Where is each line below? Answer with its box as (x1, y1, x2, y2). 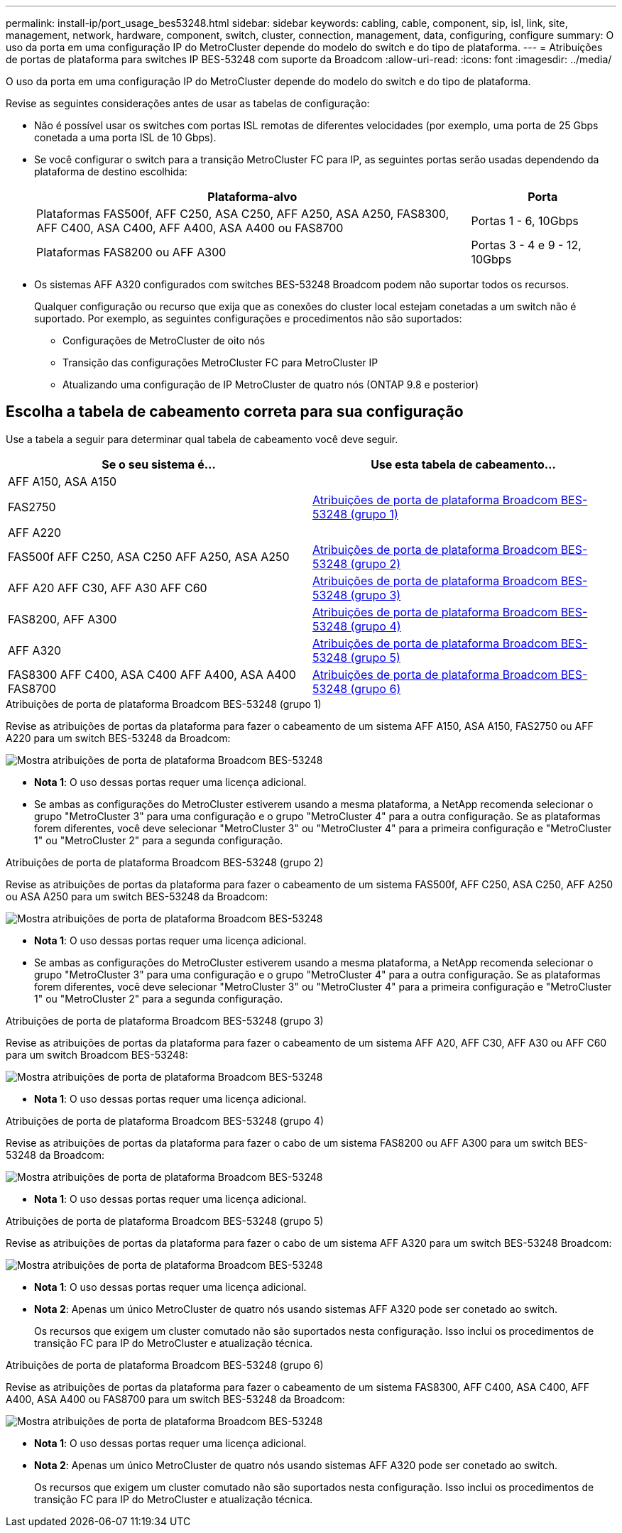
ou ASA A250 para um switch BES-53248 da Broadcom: (6, 890, 268, 902)
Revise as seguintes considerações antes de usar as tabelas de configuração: (6, 97, 370, 109)
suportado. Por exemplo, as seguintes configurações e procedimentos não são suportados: (34, 312, 462, 324)
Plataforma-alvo (207, 190, 298, 204)
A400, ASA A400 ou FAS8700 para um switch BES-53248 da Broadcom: (6, 1392, 345, 1405)
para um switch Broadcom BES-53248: (6, 1048, 188, 1061)
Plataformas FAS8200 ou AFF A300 (36, 245, 227, 259)
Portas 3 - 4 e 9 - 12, (471, 238, 582, 252)
